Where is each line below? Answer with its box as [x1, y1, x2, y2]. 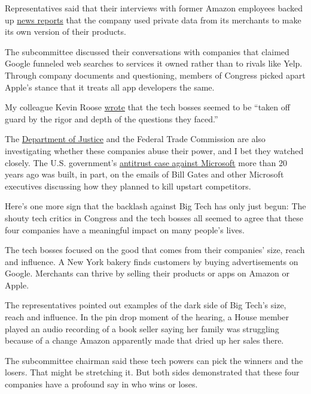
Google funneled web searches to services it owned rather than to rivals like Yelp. [5, 57, 303, 70]
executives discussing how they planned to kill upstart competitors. [5, 179, 251, 192]
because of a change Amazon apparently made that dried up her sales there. [5, 334, 284, 347]
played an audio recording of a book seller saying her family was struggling [5, 322, 279, 335]
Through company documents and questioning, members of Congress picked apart [5, 68, 306, 81]
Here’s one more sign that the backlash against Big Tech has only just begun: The [5, 200, 306, 212]
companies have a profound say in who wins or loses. [5, 378, 198, 390]
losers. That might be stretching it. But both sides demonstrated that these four [5, 366, 300, 378]
